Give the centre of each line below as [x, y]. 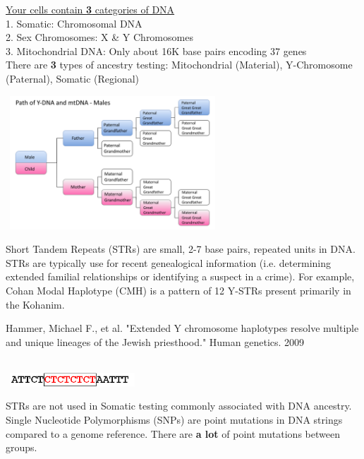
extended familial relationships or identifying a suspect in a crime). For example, [180, 276]
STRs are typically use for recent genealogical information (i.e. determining [168, 262]
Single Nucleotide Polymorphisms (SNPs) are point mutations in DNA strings [174, 419]
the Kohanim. [35, 304]
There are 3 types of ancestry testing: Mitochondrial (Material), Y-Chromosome [179, 65]
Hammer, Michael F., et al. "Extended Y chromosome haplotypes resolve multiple [182, 328]
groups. [22, 447]
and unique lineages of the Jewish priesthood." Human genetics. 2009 [155, 341]
